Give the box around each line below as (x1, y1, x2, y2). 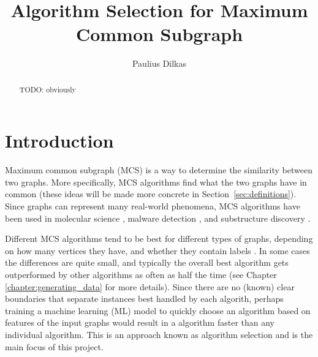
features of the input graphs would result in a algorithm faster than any (5, 316, 274, 329)
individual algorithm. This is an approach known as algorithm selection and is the (5, 328, 313, 341)
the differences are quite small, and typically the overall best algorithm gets (5, 256, 289, 269)
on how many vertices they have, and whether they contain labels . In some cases (5, 244, 310, 257)
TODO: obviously (19, 84, 76, 94)
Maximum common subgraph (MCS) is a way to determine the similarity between (5, 163, 312, 176)
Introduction (5, 128, 114, 153)
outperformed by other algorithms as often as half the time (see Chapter (5, 268, 277, 281)
